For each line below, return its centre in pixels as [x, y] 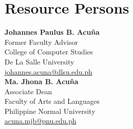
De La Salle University [40, 61]
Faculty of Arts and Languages [52, 101]
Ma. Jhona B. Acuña [42, 81]
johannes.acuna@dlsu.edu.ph [49, 71]
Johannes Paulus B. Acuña [52, 32]
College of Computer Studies [49, 52]
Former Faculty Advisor [41, 42]
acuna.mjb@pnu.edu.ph [41, 121]
